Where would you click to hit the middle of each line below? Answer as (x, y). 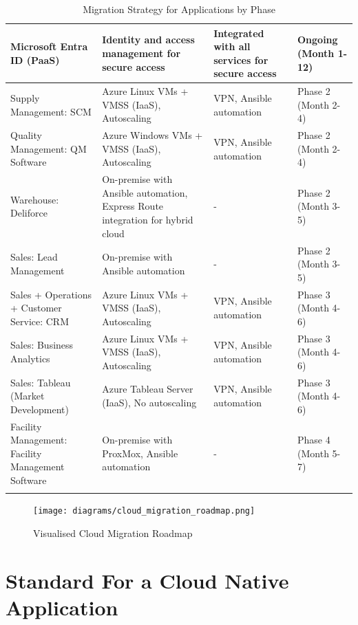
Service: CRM (40, 321)
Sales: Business (42, 345)
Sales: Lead (34, 257)
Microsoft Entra (49, 46)
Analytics (30, 358)
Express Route (133, 206)
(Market (28, 396)
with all (232, 46)
